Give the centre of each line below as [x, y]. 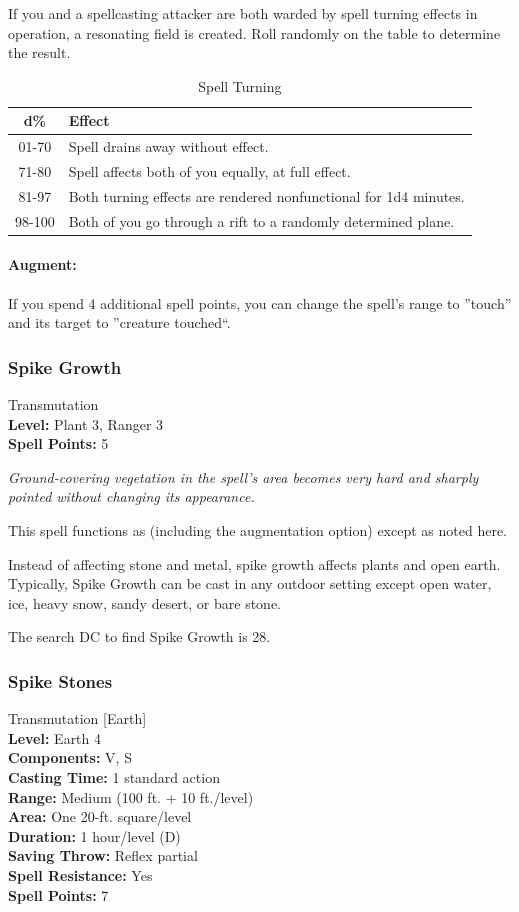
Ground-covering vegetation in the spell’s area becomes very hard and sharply [243, 476]
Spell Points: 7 [58, 894]
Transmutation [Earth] [77, 718]
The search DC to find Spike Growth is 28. [139, 636]
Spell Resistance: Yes [80, 874]
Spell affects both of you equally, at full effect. [209, 171]
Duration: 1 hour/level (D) [94, 835]
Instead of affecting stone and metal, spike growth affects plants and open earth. [254, 563]
